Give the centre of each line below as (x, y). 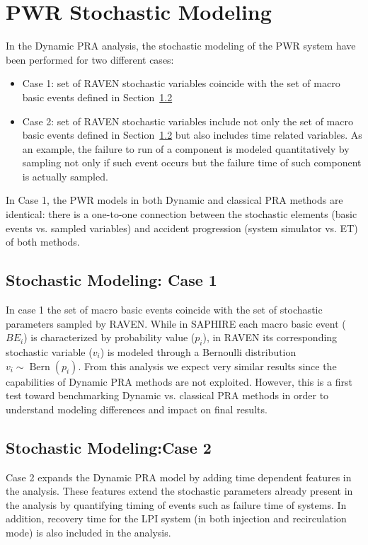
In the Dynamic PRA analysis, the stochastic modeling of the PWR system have (181, 46)
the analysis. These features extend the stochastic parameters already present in (179, 491)
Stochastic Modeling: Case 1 (111, 280)
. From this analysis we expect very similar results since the (207, 366)
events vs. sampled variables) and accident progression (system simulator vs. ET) (182, 228)
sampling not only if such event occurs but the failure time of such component (192, 162)
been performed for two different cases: (90, 59)
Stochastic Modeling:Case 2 (109, 447)
